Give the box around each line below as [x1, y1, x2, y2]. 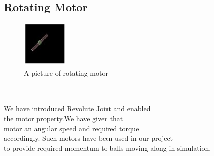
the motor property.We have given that [4, 113, 123, 123]
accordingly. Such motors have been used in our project [4, 133, 173, 143]
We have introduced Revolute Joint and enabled [4, 103, 151, 114]
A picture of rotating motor [24, 67, 108, 78]
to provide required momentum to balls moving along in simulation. [4, 142, 211, 153]
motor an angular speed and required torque [4, 123, 139, 133]
